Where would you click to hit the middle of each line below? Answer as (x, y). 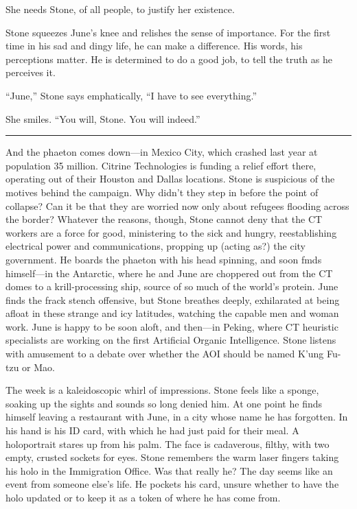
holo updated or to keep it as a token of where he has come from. (143, 497)
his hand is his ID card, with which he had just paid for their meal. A (152, 430)
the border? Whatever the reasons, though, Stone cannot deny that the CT (164, 219)
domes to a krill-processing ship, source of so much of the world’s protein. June (172, 286)
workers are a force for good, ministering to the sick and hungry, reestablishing (171, 232)
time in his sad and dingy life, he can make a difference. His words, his (154, 46)
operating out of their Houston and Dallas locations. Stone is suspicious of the (170, 179)
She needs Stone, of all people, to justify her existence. (120, 9)
